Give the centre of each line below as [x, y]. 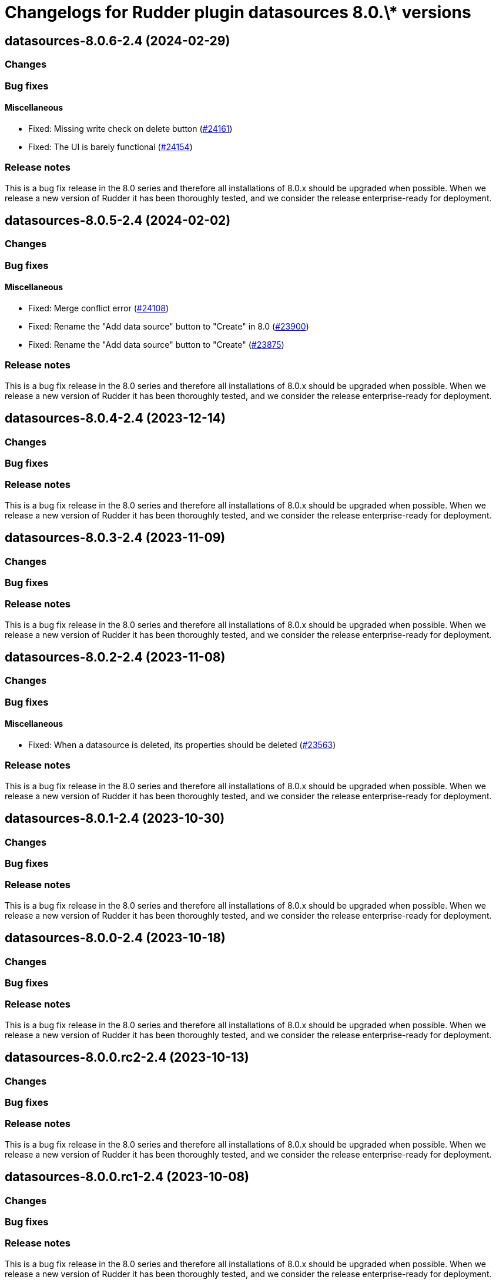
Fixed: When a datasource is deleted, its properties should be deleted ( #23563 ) [182, 745]
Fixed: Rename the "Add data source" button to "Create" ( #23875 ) [156, 344]
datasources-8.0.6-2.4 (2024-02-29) [118, 41]
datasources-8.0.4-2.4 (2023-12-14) [115, 418]
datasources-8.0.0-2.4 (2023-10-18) [115, 938]
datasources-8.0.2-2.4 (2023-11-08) [115, 657]
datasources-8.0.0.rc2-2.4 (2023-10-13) [127, 1058]
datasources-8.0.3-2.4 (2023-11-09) [115, 538]
